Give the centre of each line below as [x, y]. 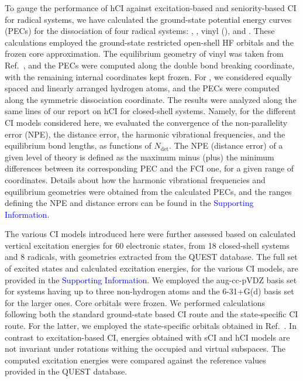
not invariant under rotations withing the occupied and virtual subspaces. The [145, 349]
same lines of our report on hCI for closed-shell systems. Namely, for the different [151, 111]
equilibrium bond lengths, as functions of [78, 145]
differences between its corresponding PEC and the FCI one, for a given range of [149, 168]
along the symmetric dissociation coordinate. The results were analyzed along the [151, 99]
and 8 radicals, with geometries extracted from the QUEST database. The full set [151, 257]
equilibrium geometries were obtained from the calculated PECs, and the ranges [148, 191]
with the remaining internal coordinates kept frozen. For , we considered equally [148, 76]
